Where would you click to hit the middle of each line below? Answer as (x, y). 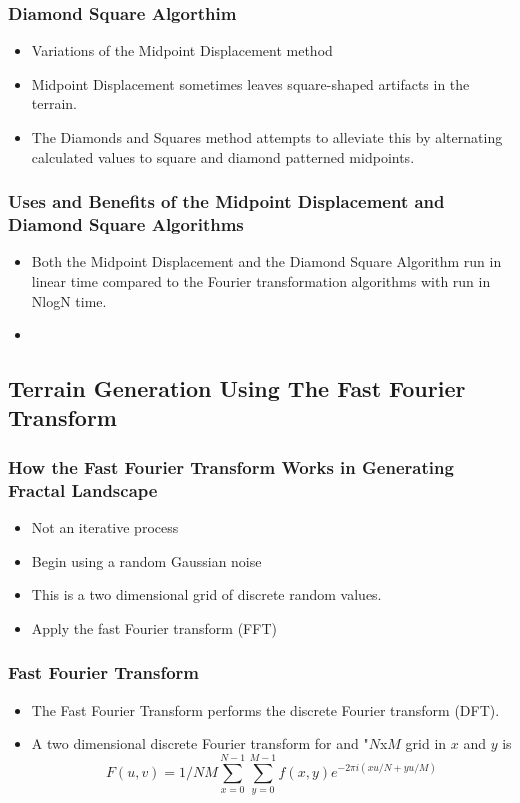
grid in (426, 743)
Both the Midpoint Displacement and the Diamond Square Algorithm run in (266, 261)
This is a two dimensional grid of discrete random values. (206, 594)
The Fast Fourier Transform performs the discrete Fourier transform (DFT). (265, 709)
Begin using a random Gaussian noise (146, 560)
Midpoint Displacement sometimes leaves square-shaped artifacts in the (250, 83)
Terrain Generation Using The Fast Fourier (237, 388)
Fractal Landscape (83, 489)
